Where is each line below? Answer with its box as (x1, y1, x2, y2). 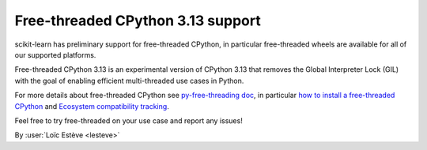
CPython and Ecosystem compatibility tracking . (14, 101, 169, 111)
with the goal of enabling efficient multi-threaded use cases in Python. (14, 76, 244, 85)
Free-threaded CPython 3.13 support (14, 12, 261, 29)
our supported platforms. (14, 50, 96, 59)
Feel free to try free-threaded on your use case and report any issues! (14, 115, 243, 126)
